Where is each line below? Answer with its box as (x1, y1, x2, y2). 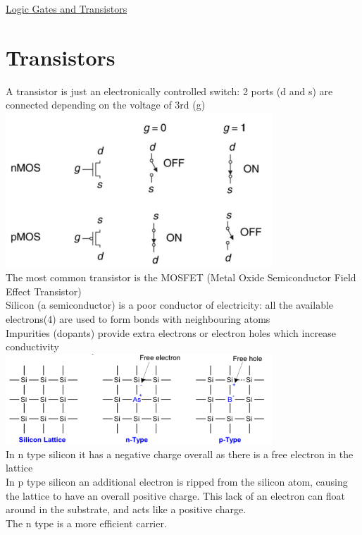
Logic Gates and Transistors (6, 1, 127, 16)
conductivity (6, 339, 59, 354)
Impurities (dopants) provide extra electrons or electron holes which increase (6, 325, 336, 340)
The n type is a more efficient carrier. (6, 515, 167, 530)
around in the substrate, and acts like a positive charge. (6, 502, 246, 517)
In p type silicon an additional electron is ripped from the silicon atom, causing (6, 474, 348, 489)
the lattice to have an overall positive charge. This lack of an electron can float (6, 488, 346, 503)
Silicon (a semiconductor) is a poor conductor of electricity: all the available (6, 297, 334, 312)
